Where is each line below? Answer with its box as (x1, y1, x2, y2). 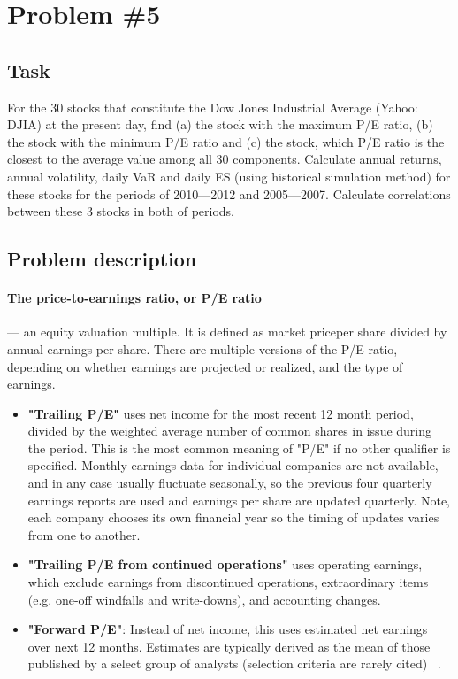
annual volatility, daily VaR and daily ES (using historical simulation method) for (7, 166, 451, 185)
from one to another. (27, 525, 141, 544)
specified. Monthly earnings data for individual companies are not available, (27, 456, 439, 475)
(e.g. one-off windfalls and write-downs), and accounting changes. (27, 590, 381, 608)
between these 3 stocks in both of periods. (7, 202, 234, 220)
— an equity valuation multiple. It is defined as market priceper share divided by (7, 322, 447, 341)
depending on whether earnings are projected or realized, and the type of (7, 357, 403, 375)
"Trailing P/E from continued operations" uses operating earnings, (27, 555, 423, 574)
